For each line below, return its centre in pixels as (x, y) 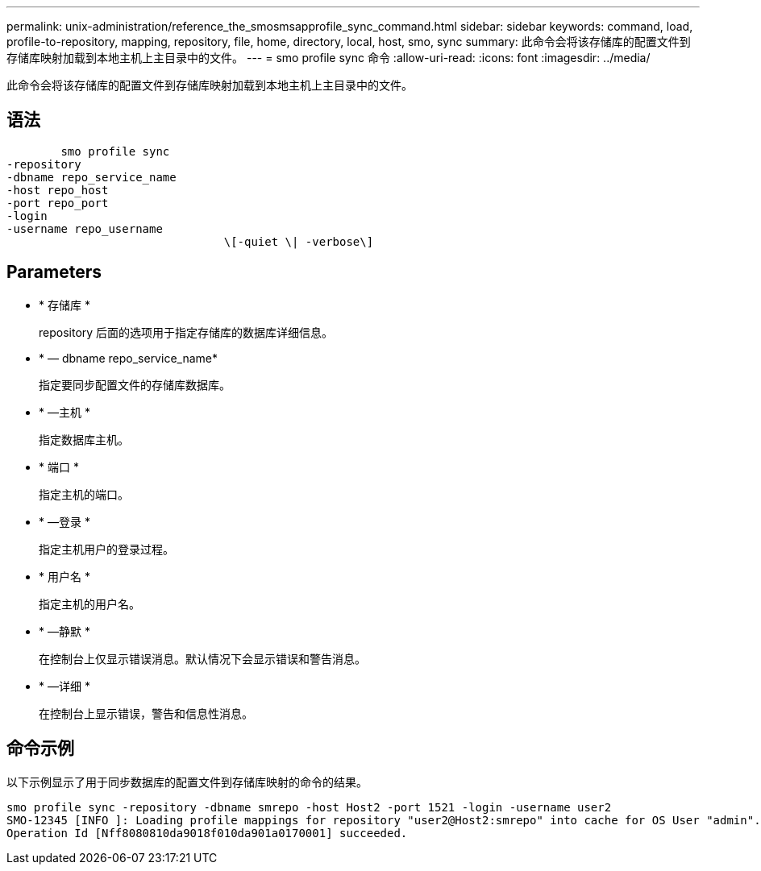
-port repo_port (58, 203)
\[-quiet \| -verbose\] (299, 241)
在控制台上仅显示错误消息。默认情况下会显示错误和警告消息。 (202, 658)
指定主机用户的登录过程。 (106, 549)
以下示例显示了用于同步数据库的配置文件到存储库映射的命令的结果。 (187, 782)
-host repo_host (58, 190)
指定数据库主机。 (84, 439)
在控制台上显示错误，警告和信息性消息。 (146, 713)
